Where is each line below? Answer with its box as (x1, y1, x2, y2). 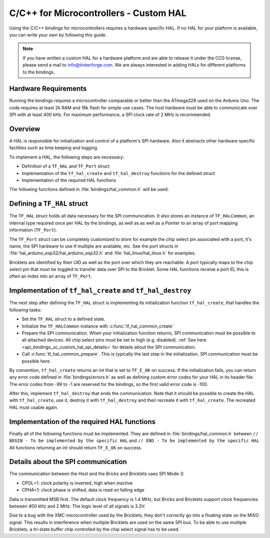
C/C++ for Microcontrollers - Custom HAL (9, 7, 187, 18)
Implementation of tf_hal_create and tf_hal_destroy (9, 286, 191, 295)
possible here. (21, 358, 51, 364)
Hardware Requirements (9, 84, 87, 93)
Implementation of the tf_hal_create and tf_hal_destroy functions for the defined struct (21, 170, 215, 176)
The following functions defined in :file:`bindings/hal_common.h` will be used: (9, 186, 169, 192)
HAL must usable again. (9, 404, 58, 410)
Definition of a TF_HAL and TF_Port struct (21, 163, 110, 169)
